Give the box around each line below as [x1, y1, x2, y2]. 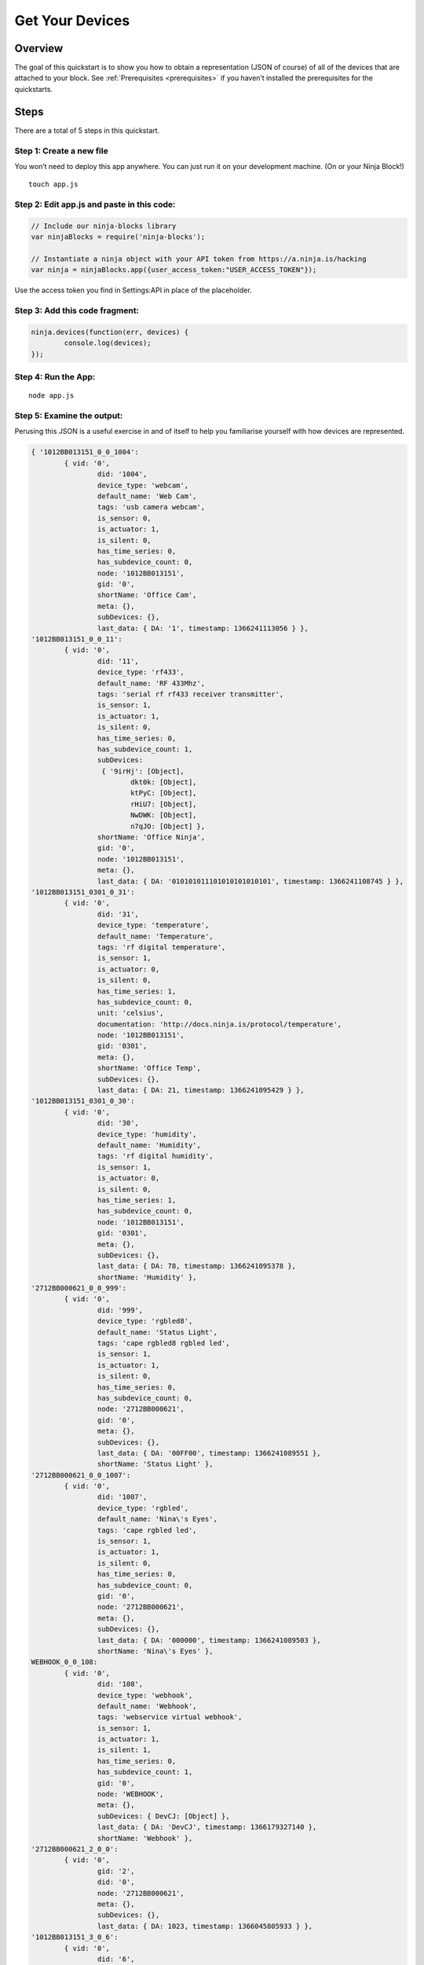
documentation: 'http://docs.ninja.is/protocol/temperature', [97, 1019, 342, 1029]
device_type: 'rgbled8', [97, 1317, 193, 1326]
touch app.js [28, 180, 79, 189]
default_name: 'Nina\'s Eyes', [97, 1515, 217, 1524]
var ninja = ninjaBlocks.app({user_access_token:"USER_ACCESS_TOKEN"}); [31, 266, 317, 274]
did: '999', [97, 1306, 144, 1314]
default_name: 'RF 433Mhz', [97, 678, 206, 688]
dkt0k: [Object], [130, 778, 197, 787]
